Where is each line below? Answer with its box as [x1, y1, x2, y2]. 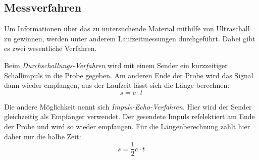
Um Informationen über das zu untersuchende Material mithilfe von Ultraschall [4, 23, 250, 34]
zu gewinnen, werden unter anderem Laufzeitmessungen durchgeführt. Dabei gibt [4, 33, 255, 43]
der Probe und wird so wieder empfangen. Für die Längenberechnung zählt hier [4, 121, 250, 131]
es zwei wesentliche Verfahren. [4, 43, 97, 54]
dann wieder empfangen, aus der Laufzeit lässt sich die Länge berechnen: [4, 80, 230, 90]
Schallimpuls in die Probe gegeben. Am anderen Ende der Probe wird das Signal [4, 70, 253, 80]
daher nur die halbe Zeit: [4, 131, 81, 141]
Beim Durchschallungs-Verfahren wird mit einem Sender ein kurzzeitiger [4, 60, 228, 70]
